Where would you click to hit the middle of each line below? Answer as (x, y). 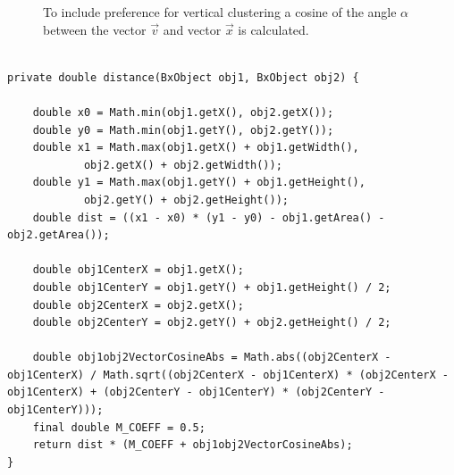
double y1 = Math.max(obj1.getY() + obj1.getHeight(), (199, 183)
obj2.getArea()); (59, 235)
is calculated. (273, 29)
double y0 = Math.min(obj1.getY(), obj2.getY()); (183, 130)
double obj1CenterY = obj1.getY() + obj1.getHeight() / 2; (212, 287)
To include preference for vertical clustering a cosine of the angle (220, 12)
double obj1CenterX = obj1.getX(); (138, 270)
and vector (192, 29)
